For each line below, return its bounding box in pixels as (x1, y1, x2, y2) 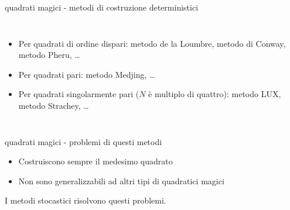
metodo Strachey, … (18, 99, 89, 111)
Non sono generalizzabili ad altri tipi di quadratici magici (18, 174, 224, 187)
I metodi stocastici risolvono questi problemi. (5, 194, 166, 206)
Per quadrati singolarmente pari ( (18, 88, 139, 100)
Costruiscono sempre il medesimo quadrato (18, 155, 173, 167)
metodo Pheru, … (18, 49, 80, 61)
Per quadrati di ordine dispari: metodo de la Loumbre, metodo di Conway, (18, 37, 286, 49)
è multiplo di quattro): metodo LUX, (148, 88, 281, 100)
